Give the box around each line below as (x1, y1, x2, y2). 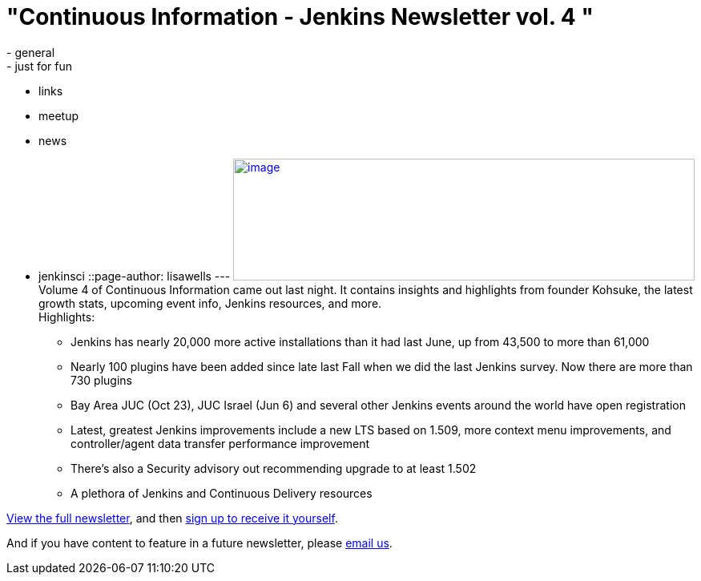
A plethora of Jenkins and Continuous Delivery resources (71, 486, 373, 500)
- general (6, 45, 55, 59)
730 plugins (71, 373, 132, 387)
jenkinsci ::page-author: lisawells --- (38, 268, 231, 283)
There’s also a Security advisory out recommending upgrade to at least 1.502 (71, 461, 477, 475)
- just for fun (6, 59, 73, 73)
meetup (38, 108, 79, 123)
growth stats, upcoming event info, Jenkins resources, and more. (38, 296, 382, 310)
